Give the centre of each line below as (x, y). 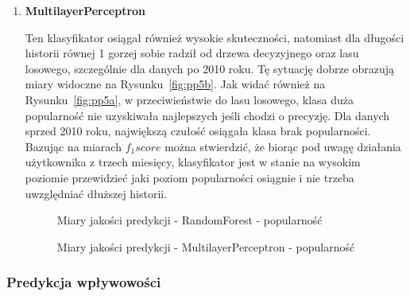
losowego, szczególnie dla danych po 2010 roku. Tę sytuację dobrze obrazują (210, 68)
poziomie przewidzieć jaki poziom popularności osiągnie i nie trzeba (190, 177)
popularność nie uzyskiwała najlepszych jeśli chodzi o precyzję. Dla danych (207, 115)
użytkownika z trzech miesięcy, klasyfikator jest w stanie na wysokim (193, 162)
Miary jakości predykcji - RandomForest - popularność (190, 220)
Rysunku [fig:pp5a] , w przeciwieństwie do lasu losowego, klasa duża (190, 99)
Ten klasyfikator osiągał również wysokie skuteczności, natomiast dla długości (215, 37)
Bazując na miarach (73, 146)
